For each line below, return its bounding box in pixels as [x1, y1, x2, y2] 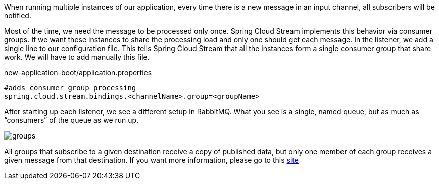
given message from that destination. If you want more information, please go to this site [4, 156, 299, 164]
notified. [4, 11, 31, 20]
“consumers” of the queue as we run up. [4, 116, 139, 124]
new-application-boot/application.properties [4, 68, 152, 77]
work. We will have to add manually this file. [4, 53, 150, 61]
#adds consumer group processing [4, 84, 136, 92]
